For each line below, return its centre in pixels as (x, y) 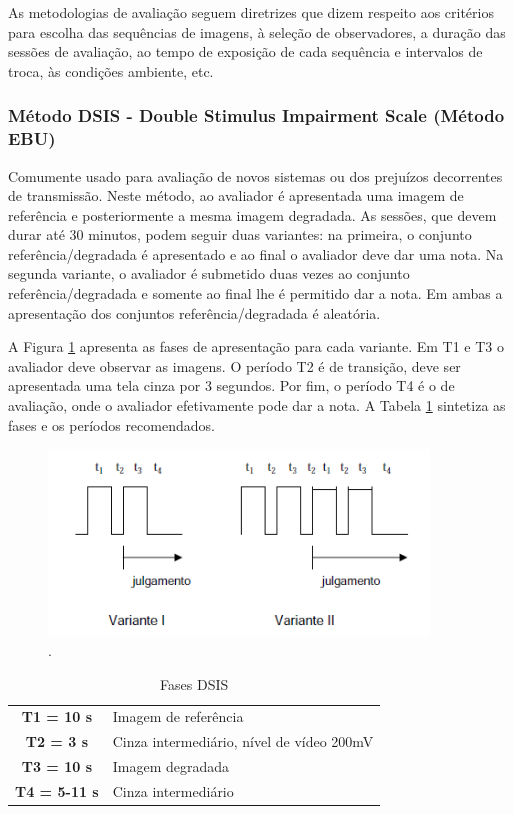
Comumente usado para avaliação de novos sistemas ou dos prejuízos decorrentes (255, 175)
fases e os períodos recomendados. (111, 424)
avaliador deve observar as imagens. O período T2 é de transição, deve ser (234, 365)
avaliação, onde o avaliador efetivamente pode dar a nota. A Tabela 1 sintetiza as (257, 405)
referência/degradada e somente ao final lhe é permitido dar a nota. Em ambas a (255, 293)
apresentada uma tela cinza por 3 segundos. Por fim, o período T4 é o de (231, 385)
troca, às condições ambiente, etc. (111, 70)
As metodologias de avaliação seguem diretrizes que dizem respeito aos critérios (251, 12)
